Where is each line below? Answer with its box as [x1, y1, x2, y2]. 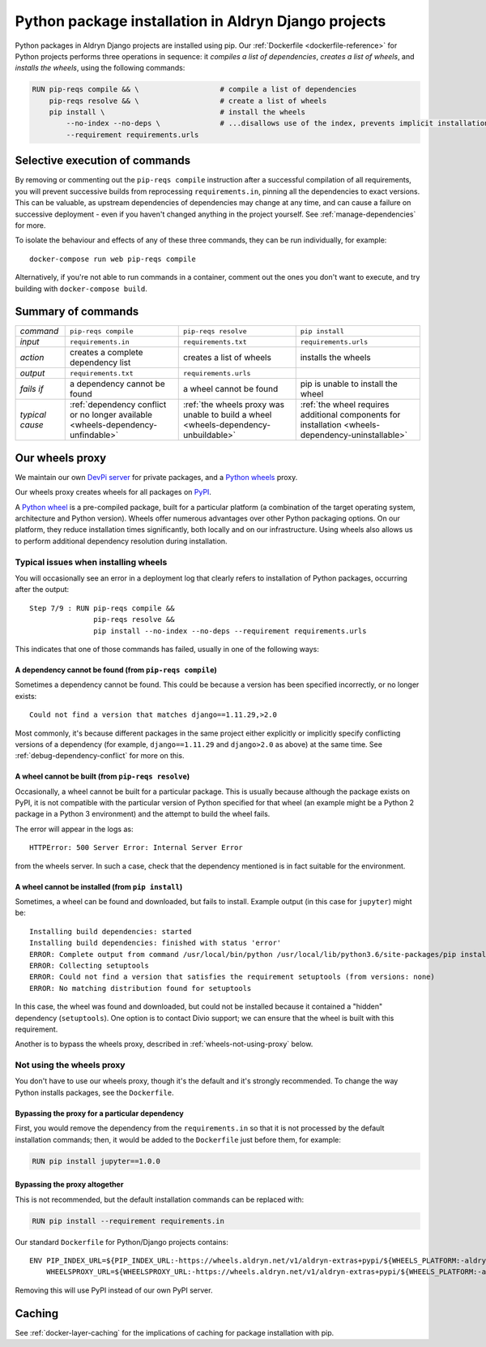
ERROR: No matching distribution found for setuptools [29, 984, 252, 993]
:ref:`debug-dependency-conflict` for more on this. [15, 751, 185, 761]
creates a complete [69, 347, 143, 358]
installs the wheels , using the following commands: [15, 63, 185, 73]
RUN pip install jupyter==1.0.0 [32, 1156, 161, 1165]
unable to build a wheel [183, 410, 272, 421]
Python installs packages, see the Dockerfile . [15, 1087, 174, 1097]
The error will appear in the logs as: [15, 824, 134, 834]
